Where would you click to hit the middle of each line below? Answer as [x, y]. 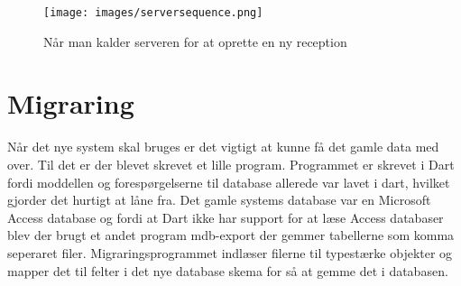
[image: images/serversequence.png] [153, 13]
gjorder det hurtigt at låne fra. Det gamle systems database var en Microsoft [219, 200]
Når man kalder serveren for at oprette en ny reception [195, 41]
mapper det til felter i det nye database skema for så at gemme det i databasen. [228, 270]
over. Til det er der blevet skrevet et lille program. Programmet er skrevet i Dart [231, 164]
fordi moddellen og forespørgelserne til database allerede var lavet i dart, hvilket [229, 182]
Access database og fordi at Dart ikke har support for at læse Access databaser [226, 217]
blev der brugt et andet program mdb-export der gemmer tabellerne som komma [231, 235]
